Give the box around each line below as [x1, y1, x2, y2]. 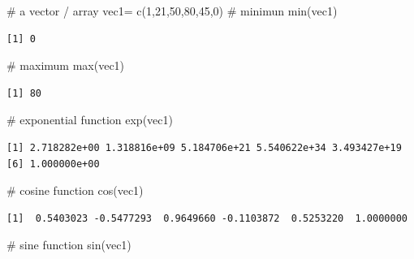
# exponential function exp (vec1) [6, 111, 173, 128]
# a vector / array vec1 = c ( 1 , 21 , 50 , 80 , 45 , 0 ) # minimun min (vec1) [6, 2, 338, 19]
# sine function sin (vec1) [6, 236, 132, 253]
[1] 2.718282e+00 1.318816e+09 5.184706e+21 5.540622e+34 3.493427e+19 [6, 141, 402, 153]
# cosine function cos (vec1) [6, 182, 144, 199]
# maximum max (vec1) [6, 57, 125, 74]
